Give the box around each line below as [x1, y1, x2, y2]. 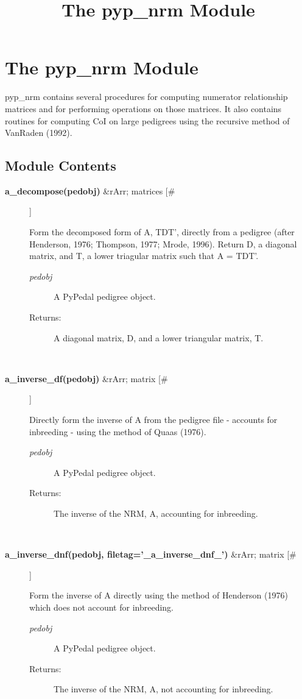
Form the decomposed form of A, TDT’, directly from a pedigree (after [29, 225, 295, 238]
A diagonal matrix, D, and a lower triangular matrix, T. [54, 331, 264, 344]
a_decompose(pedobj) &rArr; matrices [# [5, 184, 175, 197]
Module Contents [5, 156, 116, 175]
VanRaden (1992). [5, 126, 72, 139]
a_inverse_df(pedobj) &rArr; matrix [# [5, 372, 168, 385]
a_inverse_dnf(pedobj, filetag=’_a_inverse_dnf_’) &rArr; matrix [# [5, 548, 297, 561]
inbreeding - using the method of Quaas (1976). [29, 425, 206, 438]
